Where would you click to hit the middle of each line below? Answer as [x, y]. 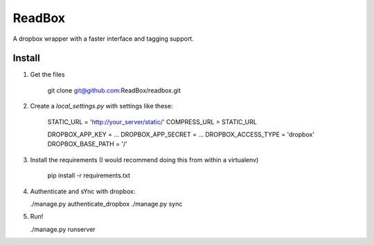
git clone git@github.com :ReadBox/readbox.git [114, 90]
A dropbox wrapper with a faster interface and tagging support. [103, 39]
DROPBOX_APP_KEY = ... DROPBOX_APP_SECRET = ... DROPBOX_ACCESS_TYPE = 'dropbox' [181, 135]
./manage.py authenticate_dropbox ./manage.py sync [106, 204]
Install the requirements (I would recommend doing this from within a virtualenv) [144, 159]
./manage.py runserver [63, 229]
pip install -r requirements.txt [89, 175]
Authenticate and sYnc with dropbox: [83, 191]
